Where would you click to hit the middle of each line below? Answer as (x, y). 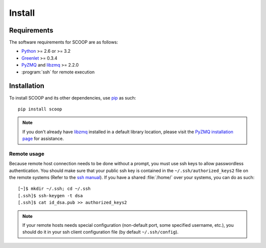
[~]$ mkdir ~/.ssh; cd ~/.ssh (54, 189)
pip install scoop (40, 109)
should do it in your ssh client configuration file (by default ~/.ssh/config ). (100, 232)
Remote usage (27, 154)
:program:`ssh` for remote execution (58, 72)
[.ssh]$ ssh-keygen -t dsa (50, 195)
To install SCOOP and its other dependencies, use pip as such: (73, 98)
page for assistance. (43, 139)
